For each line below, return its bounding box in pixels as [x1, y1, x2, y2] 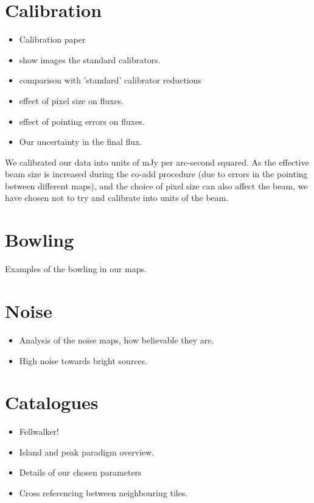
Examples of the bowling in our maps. [5, 262, 147, 275]
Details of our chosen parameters [19, 466, 142, 479]
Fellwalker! [19, 425, 59, 438]
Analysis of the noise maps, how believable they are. [19, 333, 214, 346]
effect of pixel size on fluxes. [19, 94, 124, 107]
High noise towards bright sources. [19, 354, 148, 367]
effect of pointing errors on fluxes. [19, 114, 145, 127]
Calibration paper [19, 33, 86, 46]
